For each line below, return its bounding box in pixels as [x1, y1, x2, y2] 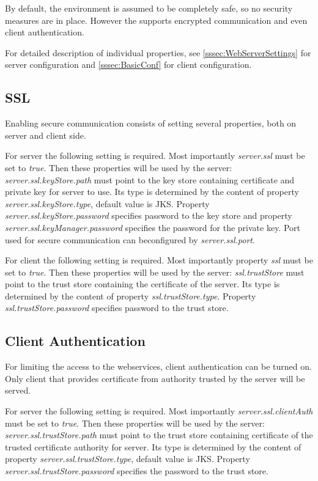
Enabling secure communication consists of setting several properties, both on [5, 117, 297, 130]
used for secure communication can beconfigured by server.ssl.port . [5, 233, 255, 246]
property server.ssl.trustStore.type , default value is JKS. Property [5, 452, 250, 465]
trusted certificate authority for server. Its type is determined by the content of [5, 440, 301, 453]
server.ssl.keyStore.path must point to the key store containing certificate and [5, 173, 295, 186]
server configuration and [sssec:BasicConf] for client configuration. [5, 58, 252, 71]
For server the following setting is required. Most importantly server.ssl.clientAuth [5, 405, 313, 417]
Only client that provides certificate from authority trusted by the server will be [5, 372, 305, 384]
